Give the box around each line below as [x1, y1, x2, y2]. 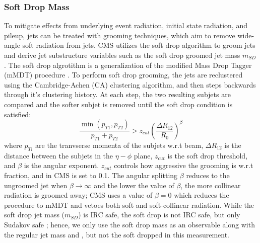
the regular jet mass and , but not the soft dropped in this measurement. [4, 229, 229, 239]
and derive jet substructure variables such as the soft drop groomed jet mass [4, 50, 240, 60]
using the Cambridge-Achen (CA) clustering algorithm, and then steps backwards [4, 79, 256, 90]
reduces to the [186, 170, 230, 180]
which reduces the [174, 190, 229, 200]
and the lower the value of [94, 180, 174, 190]
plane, [134, 150, 153, 160]
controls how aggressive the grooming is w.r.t [114, 160, 253, 171]
